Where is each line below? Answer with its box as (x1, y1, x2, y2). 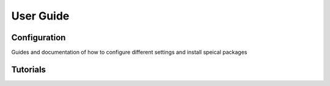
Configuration (11, 32, 66, 43)
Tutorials (11, 64, 46, 74)
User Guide (11, 9, 70, 23)
